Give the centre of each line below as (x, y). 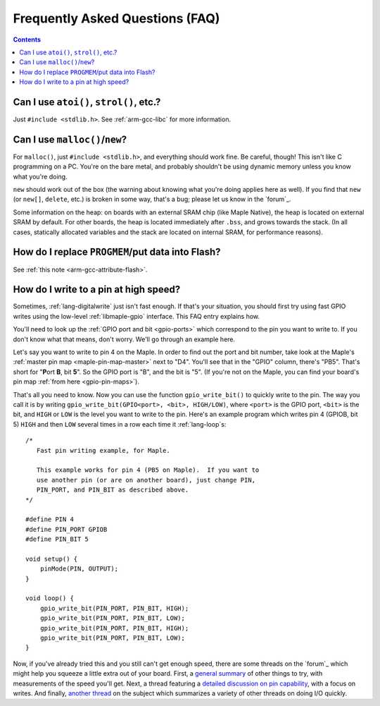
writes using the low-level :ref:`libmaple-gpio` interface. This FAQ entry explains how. (137, 316)
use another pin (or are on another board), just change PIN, (146, 480)
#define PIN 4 (50, 519)
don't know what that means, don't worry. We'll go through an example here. (124, 339)
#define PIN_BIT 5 (57, 539)
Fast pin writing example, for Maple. (103, 450)
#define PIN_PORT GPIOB (66, 529)
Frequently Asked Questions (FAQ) (116, 18)
